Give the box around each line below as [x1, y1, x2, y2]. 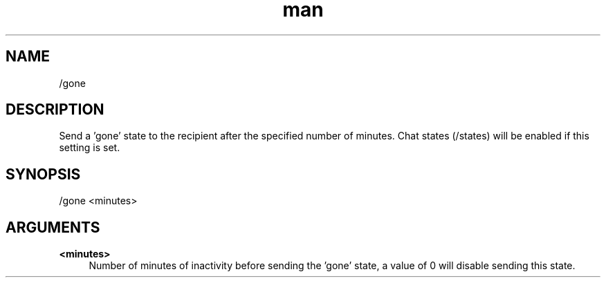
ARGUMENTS [6, 218, 100, 236]
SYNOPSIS [6, 165, 81, 183]
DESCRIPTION [6, 101, 104, 119]
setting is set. [59, 141, 120, 154]
